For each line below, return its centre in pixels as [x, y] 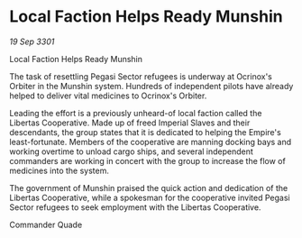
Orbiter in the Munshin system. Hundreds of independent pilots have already [151, 86]
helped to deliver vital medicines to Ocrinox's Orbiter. [108, 96]
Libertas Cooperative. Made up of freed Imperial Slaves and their [130, 123]
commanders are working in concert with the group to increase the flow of [147, 160]
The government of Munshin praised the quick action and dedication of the [149, 188]
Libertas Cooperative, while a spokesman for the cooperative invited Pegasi [150, 197]
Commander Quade [46, 224]
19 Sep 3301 [32, 41]
